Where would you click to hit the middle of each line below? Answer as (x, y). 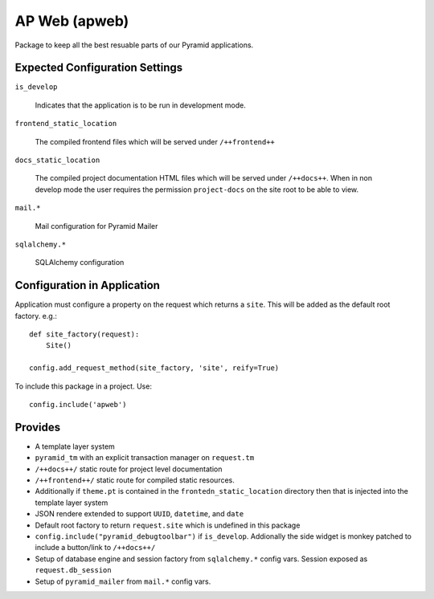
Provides (37, 427)
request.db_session (73, 570)
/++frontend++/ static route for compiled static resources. (135, 480)
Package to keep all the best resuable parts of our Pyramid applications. (134, 45)
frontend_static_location (66, 124)
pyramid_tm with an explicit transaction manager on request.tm (145, 458)
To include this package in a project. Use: (84, 386)
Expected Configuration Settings (99, 68)
